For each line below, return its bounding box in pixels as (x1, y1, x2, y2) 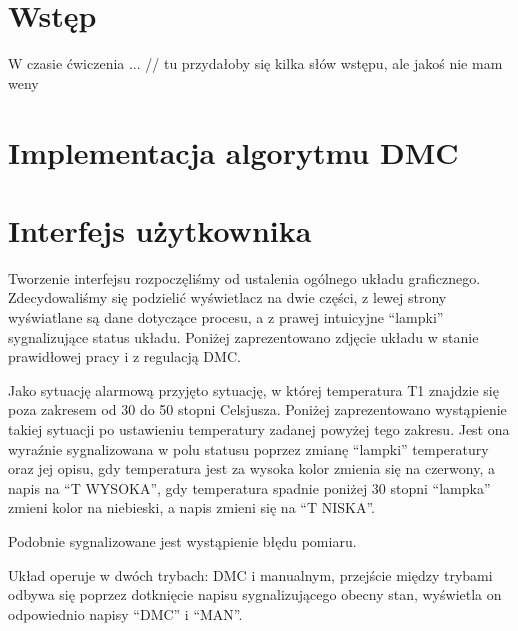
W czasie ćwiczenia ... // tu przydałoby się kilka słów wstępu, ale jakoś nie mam (8, 53, 503, 74)
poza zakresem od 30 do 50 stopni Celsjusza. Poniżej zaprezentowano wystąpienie (8, 399, 507, 420)
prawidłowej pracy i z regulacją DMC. (8, 346, 241, 367)
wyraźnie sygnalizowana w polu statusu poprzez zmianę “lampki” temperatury (8, 438, 489, 459)
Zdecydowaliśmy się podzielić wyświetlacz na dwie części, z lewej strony (8, 287, 447, 308)
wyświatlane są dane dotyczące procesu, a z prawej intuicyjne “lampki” (8, 307, 444, 327)
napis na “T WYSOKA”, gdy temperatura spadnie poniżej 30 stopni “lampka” (8, 477, 491, 498)
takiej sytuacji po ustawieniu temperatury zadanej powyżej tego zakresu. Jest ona (8, 418, 510, 439)
